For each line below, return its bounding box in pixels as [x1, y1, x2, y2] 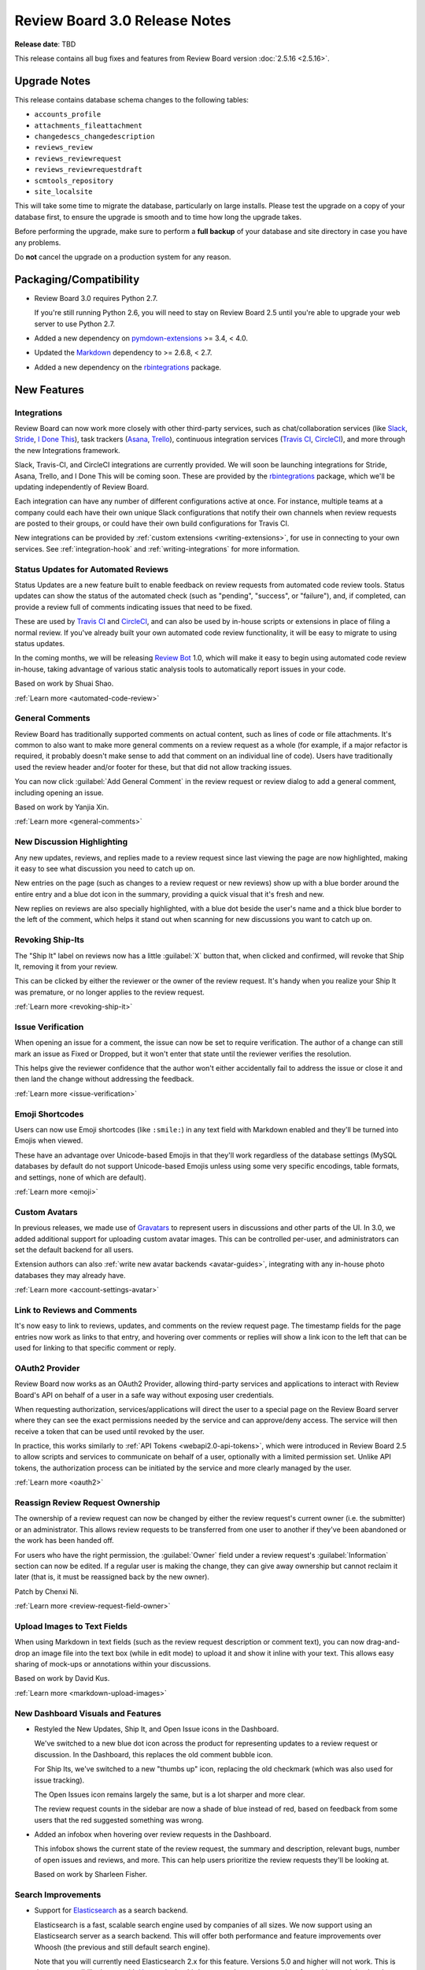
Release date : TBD [14, 39, 76, 49]
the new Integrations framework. [14, 445, 121, 455]
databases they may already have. [14, 1270, 126, 1280]
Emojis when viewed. [14, 1136, 83, 1146]
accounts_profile [34, 110, 102, 119]
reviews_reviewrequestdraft [34, 165, 143, 174]
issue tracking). [34, 1775, 85, 1785]
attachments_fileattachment [34, 121, 143, 130]
